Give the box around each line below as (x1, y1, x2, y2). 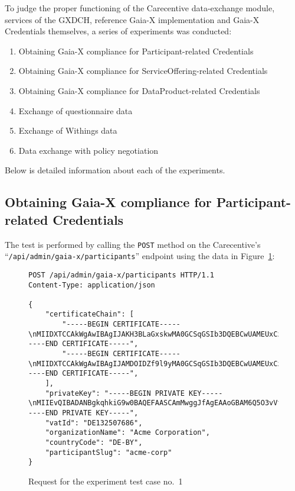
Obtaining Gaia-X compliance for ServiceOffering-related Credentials (18, 64, 268, 77)
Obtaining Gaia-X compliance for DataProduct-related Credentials (18, 84, 260, 96)
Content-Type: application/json (28, 280, 155, 289)
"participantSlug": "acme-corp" (45, 448, 172, 457)
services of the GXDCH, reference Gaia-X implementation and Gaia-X (5, 13, 260, 25)
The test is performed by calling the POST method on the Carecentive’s (5, 238, 261, 250)
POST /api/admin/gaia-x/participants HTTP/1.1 (28, 270, 214, 279)
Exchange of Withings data (18, 124, 117, 137)
